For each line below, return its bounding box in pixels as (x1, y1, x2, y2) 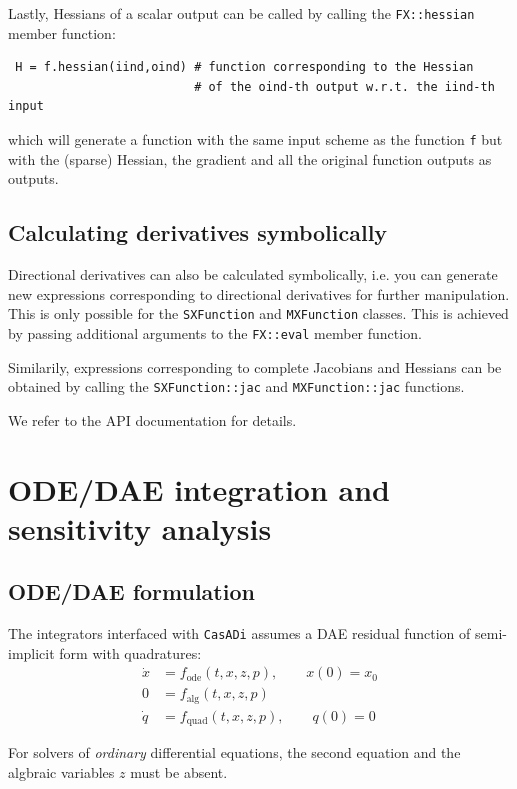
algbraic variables (8, 762, 115, 783)
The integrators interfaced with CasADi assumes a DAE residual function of (8, 623, 471, 644)
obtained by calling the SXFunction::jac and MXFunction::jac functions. (8, 376, 465, 397)
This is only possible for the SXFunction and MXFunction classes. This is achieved (8, 303, 509, 324)
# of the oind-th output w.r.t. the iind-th (194, 79, 495, 94)
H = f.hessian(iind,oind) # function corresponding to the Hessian (15, 60, 474, 75)
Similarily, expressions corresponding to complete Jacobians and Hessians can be (8, 356, 502, 377)
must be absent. (130, 762, 228, 783)
